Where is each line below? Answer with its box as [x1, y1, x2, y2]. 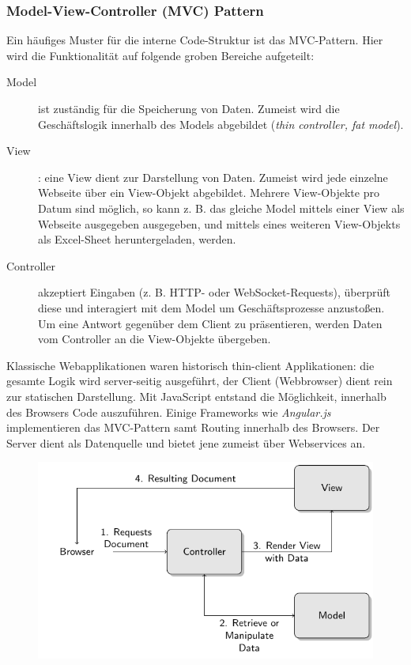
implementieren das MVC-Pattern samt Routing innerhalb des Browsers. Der [6, 419, 380, 436]
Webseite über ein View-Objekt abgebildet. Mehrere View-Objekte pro [38, 184, 379, 201]
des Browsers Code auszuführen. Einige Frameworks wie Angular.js [6, 403, 331, 420]
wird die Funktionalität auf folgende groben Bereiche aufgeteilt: [6, 47, 315, 63]
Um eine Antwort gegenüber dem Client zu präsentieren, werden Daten [38, 315, 383, 331]
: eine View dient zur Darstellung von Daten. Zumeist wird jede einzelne [38, 168, 388, 185]
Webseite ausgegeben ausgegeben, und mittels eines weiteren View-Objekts [38, 215, 401, 232]
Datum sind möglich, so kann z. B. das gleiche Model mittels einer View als [38, 199, 405, 216]
